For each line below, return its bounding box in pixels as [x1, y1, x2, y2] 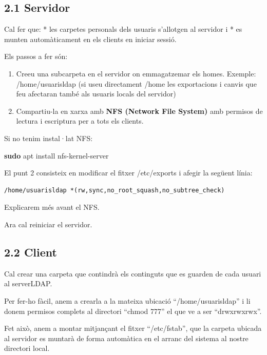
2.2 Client [4, 244, 57, 260]
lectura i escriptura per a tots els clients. [16, 115, 144, 126]
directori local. [4, 343, 50, 353]
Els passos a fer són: [4, 51, 68, 62]
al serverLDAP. [4, 278, 52, 289]
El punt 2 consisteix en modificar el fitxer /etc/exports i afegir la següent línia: [4, 167, 253, 178]
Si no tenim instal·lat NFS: [4, 132, 93, 143]
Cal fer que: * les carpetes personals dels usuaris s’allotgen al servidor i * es [4, 24, 242, 34]
